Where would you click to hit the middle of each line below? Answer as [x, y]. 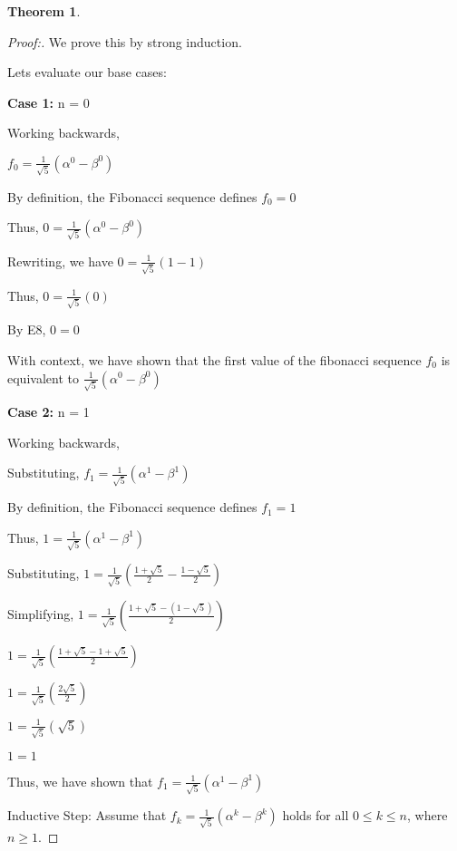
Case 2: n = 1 [49, 412]
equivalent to [43, 377]
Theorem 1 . [44, 11]
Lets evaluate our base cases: [87, 72]
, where [427, 815]
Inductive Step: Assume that [87, 815]
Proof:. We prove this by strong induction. [125, 41]
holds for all [316, 815]
